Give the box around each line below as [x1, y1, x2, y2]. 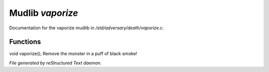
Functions [9, 38, 41, 46]
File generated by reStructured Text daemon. [9, 60, 102, 66]
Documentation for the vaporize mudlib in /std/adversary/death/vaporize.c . [9, 25, 164, 31]
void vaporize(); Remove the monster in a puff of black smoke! [9, 51, 137, 57]
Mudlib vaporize [9, 7, 78, 18]
